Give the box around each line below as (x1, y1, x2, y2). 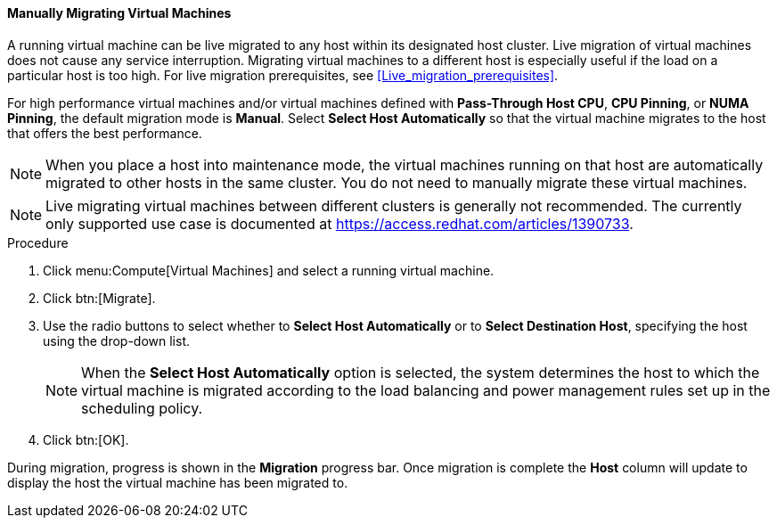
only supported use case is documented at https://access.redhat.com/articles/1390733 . (45, 214, 634, 233)
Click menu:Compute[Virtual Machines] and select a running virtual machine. (43, 262, 495, 278)
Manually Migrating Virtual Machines (7, 5, 232, 21)
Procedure (7, 234, 69, 250)
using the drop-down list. (43, 332, 190, 349)
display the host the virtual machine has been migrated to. (7, 474, 348, 490)
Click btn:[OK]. (43, 431, 129, 447)
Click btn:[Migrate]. (43, 290, 156, 306)
